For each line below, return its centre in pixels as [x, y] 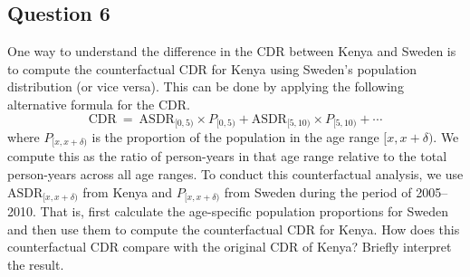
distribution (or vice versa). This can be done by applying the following [206, 86]
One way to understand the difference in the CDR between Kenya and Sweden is [232, 51]
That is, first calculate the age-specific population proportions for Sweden [244, 211]
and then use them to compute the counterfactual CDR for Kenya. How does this [234, 229]
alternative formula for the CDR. [99, 104]
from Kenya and [128, 191]
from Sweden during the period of [318, 191]
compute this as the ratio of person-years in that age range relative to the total [227, 156]
